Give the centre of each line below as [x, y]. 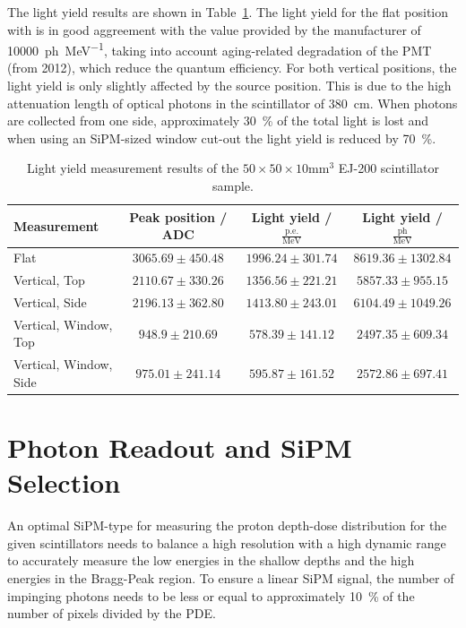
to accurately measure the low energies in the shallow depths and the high [211, 560]
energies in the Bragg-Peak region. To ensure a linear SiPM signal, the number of [231, 578]
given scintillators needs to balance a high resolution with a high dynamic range [227, 542]
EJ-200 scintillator [388, 168]
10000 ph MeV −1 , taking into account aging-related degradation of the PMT [220, 49]
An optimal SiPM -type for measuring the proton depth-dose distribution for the [227, 525]
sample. [233, 185]
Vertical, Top [49, 280]
